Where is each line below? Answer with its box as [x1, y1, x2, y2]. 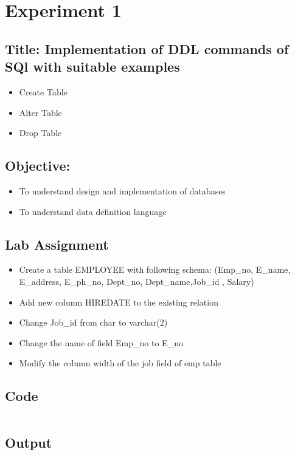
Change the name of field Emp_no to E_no [19, 336, 183, 349]
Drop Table [19, 126, 62, 139]
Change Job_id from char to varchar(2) [19, 316, 168, 329]
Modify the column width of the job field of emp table [19, 357, 221, 369]
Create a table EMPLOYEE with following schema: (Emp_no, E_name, [19, 263, 291, 276]
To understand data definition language [19, 205, 167, 217]
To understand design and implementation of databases [19, 184, 226, 197]
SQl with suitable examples [5, 57, 180, 76]
